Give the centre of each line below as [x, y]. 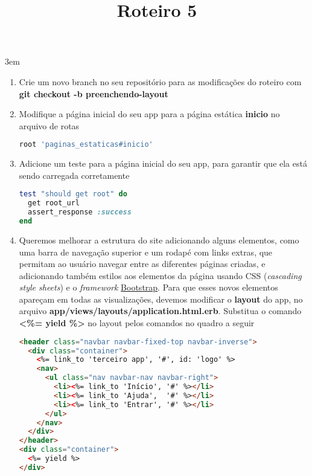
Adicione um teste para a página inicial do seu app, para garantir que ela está [163, 163]
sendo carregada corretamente [74, 175]
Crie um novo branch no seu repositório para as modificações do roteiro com [160, 81]
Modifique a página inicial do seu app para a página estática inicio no [149, 114]
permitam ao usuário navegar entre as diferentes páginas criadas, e [142, 264]
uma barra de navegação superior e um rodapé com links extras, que [146, 252]
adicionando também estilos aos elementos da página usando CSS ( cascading [160, 275]
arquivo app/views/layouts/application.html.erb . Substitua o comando [160, 311]
